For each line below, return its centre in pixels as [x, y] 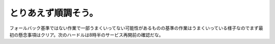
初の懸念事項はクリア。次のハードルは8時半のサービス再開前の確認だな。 [87, 34]
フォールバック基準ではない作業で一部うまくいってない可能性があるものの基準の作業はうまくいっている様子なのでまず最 [136, 28]
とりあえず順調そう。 [54, 13]
